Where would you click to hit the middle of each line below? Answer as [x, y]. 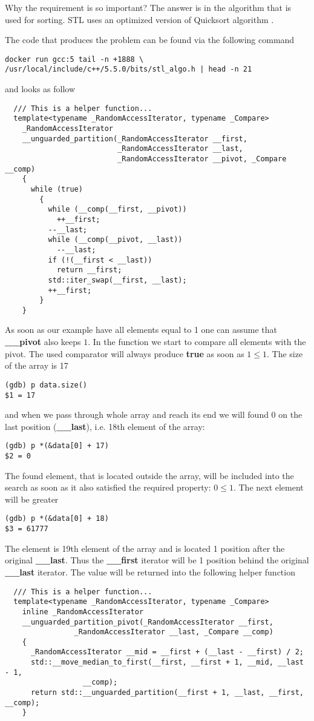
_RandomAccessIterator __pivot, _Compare [202, 159]
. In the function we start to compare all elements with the [197, 342]
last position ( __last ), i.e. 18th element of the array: [105, 426]
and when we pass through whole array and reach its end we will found [137, 414]
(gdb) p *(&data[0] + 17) [57, 446]
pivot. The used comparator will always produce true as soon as [125, 353]
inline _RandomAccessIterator [83, 612]
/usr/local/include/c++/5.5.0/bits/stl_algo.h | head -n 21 [129, 69]
